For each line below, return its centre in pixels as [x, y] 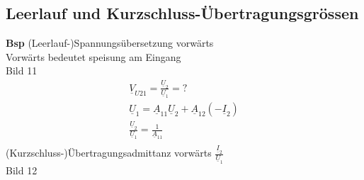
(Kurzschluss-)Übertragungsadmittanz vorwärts [109, 153]
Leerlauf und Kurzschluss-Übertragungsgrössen [182, 13]
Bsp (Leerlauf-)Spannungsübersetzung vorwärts [110, 43]
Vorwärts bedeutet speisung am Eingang [93, 56]
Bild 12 [22, 170]
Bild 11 [22, 71]
